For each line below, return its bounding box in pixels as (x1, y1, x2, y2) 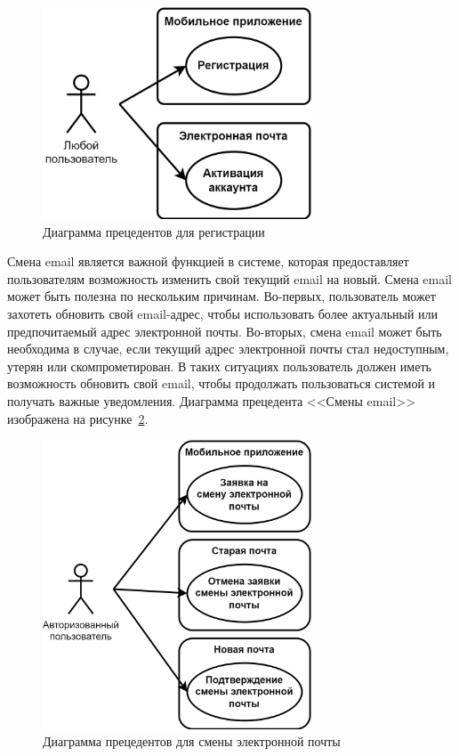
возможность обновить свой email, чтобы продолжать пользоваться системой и (7, 374, 436, 393)
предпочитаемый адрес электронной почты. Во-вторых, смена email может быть (7, 321, 442, 340)
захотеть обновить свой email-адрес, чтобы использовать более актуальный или (7, 304, 439, 322)
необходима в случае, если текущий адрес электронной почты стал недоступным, (7, 339, 449, 358)
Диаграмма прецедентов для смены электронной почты (43, 732, 341, 751)
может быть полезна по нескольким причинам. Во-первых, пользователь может (7, 287, 436, 305)
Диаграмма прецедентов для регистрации (43, 222, 265, 240)
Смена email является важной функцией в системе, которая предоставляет (7, 252, 409, 271)
